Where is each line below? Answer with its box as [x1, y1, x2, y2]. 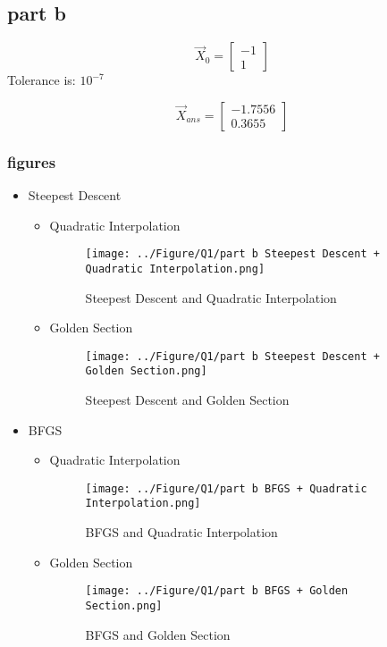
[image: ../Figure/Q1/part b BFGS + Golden [85, 584, 349, 598]
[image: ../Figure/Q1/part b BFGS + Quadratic [85, 482, 367, 495]
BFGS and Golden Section [85, 625, 231, 643]
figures [7, 150, 56, 172]
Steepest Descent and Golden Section [85, 391, 290, 409]
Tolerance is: [7, 71, 76, 89]
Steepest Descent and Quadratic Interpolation [85, 288, 337, 307]
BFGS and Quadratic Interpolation [85, 523, 278, 542]
